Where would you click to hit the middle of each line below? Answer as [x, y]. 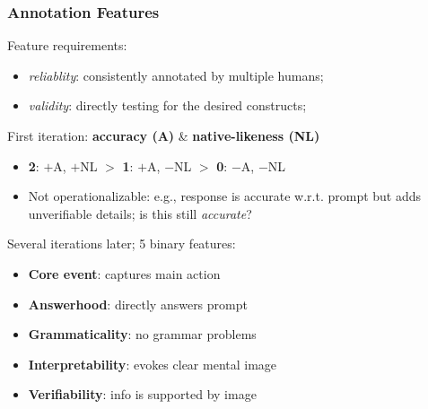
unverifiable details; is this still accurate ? [140, 213]
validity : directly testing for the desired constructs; [167, 105]
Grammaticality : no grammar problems [142, 334]
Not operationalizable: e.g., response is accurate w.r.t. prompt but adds [225, 196]
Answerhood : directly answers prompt [138, 304]
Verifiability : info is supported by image [142, 394]
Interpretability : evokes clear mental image [153, 364]
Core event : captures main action [124, 273]
